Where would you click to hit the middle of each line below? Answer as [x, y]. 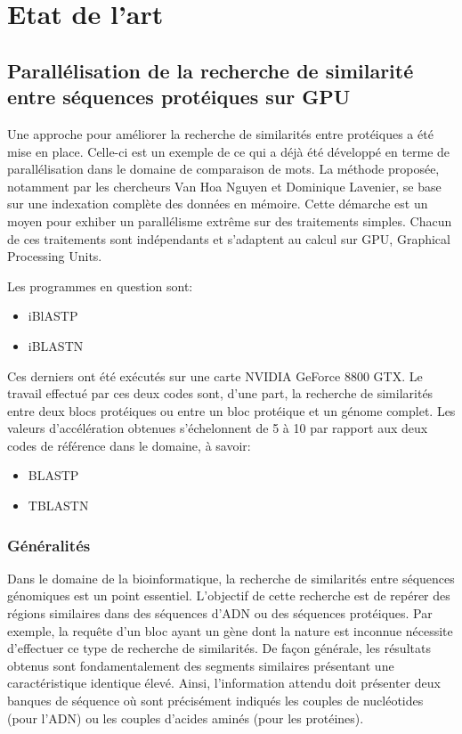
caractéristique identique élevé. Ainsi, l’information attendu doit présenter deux [224, 683]
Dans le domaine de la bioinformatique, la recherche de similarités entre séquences [231, 578]
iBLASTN [56, 345]
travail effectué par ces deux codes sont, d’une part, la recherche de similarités [220, 393]
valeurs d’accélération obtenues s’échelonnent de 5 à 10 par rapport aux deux [218, 428]
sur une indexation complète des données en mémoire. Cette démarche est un [218, 204]
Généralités [49, 545]
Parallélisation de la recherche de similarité [211, 70]
